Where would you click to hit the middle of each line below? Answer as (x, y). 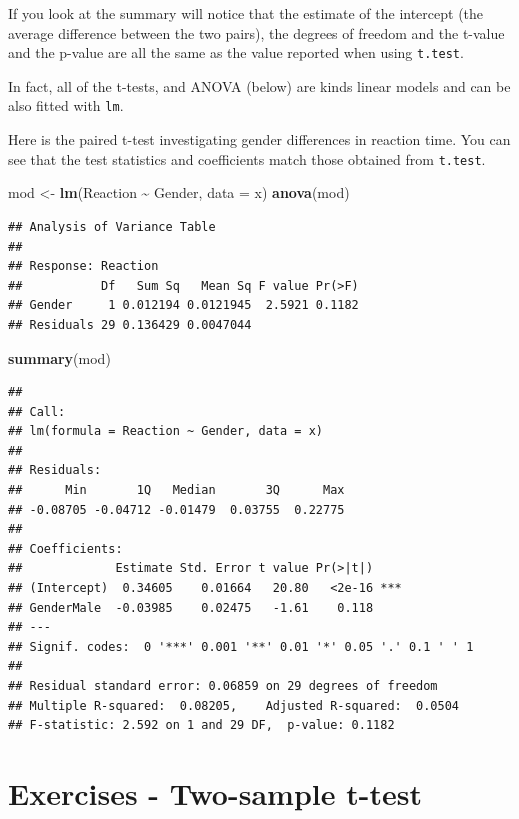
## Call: (37, 411)
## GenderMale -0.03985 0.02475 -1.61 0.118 (191, 607)
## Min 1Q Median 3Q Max (176, 490)
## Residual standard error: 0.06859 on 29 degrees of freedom (223, 686)
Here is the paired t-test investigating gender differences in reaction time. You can (259, 139)
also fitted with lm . (66, 105)
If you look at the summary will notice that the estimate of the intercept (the (246, 13)
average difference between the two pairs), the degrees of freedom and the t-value (256, 32)
